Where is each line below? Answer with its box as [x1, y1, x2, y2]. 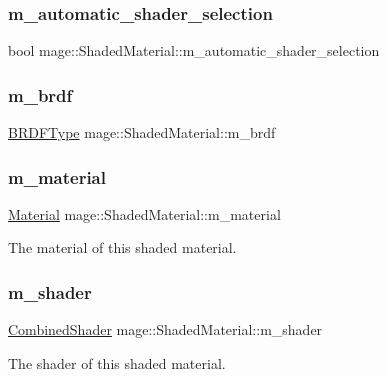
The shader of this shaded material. [8, 352, 226, 373]
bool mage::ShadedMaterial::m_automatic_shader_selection [8, 40, 380, 61]
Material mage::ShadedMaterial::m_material [8, 203, 281, 224]
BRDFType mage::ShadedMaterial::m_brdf [8, 122, 276, 143]
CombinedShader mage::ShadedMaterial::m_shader [8, 319, 323, 340]
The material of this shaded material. [8, 237, 237, 258]
